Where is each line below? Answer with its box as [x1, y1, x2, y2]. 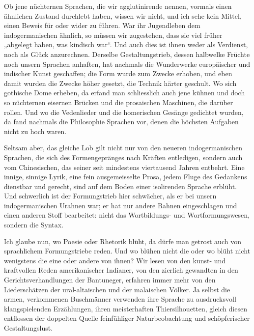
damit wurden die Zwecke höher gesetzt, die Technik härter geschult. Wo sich [4, 78, 237, 88]
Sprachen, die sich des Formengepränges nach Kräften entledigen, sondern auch [4, 152, 243, 162]
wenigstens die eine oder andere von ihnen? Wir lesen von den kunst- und [4, 255, 226, 265]
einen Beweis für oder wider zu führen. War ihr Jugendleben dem [4, 20, 200, 30]
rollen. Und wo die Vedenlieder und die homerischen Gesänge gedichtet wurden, [4, 107, 244, 117]
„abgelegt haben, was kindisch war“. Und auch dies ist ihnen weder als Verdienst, [4, 39, 248, 50]
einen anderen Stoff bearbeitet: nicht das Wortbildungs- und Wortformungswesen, [4, 210, 250, 220]
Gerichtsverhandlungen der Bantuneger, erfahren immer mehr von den [4, 275, 216, 285]
